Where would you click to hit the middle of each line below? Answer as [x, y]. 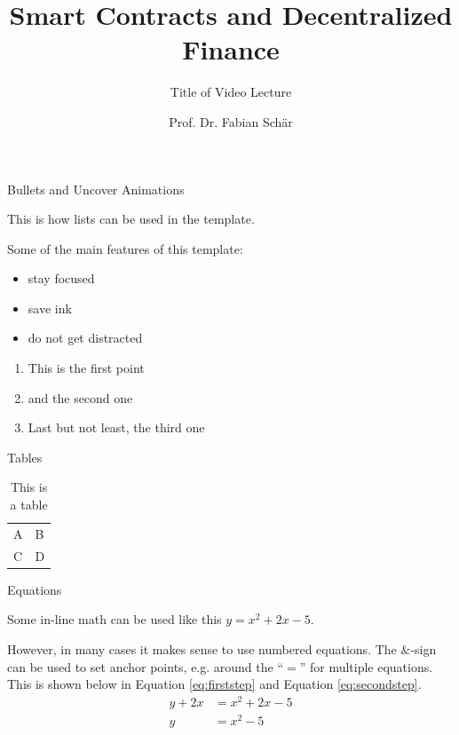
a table [29, 505]
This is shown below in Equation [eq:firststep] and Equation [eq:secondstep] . [214, 684]
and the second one [80, 397]
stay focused [61, 278]
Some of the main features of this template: [125, 248]
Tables [25, 457]
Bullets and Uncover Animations [96, 189]
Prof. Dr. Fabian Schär [231, 121]
